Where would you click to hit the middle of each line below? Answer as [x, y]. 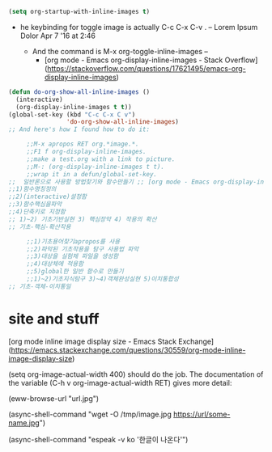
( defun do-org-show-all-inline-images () [79, 92]
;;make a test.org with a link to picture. [101, 159]
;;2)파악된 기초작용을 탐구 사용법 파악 [83, 249]
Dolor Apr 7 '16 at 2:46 [57, 36]
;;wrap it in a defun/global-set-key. [92, 174]
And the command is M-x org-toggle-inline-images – [120, 51]
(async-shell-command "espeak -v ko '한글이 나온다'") [98, 439]
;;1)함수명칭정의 [32, 189]
